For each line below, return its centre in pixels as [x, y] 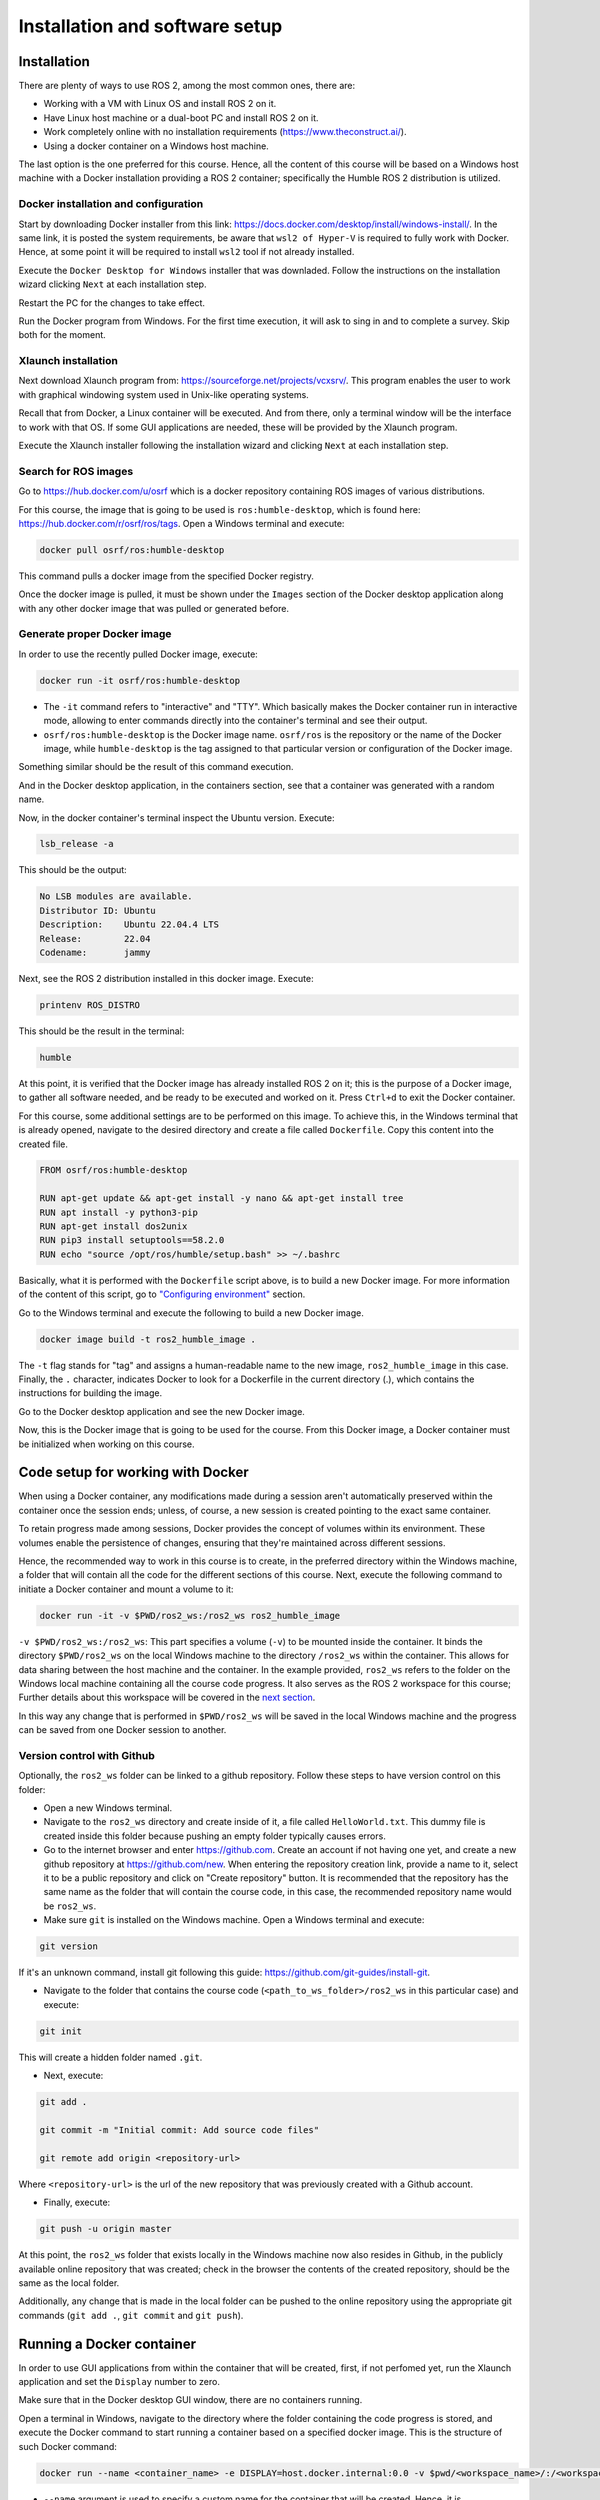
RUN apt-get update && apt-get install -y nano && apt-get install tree [221, 1198]
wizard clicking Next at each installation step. [112, 284]
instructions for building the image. [90, 1393]
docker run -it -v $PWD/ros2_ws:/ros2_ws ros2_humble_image [190, 1615]
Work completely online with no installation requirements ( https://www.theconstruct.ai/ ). [225, 132]
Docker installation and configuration [111, 204]
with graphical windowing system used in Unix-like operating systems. [163, 394]
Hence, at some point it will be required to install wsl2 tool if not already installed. [186, 252]
